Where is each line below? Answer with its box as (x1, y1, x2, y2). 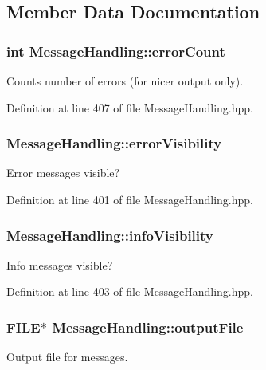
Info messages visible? (6, 256, 113, 273)
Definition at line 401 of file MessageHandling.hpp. (6, 191, 253, 207)
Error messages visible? (6, 164, 120, 181)
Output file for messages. (6, 348, 128, 365)
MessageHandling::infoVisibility (6, 225, 213, 245)
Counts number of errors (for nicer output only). (6, 73, 244, 89)
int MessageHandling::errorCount (6, 41, 225, 61)
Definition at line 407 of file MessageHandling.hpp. (6, 99, 253, 116)
